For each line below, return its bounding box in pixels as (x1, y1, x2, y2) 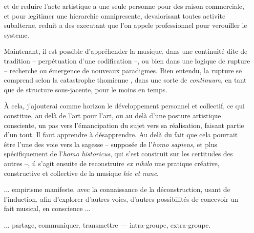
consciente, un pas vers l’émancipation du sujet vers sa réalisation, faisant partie (4, 120, 244, 130)
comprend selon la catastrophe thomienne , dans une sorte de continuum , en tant (4, 75, 247, 85)
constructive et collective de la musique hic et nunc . (4, 168, 159, 178)
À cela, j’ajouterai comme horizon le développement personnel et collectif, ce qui (4, 101, 245, 111)
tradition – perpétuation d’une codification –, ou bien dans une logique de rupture (4, 55, 250, 65)
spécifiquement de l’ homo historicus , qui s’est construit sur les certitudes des (4, 148, 233, 159)
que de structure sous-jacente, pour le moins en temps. (4, 84, 168, 94)
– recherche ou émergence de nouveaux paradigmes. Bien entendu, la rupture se (4, 65, 242, 75)
